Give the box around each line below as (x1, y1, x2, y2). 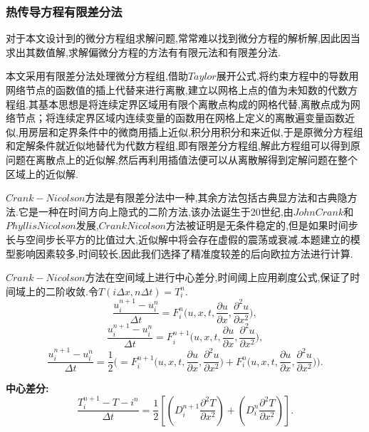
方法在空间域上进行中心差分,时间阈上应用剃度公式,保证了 (85, 270, 350, 285)
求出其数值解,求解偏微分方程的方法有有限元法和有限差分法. (6, 44, 281, 59)
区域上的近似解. (6, 166, 78, 181)
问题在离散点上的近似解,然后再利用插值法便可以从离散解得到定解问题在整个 (6, 152, 358, 167)
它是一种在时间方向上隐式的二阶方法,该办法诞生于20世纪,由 (18, 204, 293, 218)
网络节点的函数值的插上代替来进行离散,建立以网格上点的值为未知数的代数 (6, 83, 348, 97)
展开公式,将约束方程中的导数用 (216, 68, 359, 83)
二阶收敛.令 (45, 283, 98, 298)
